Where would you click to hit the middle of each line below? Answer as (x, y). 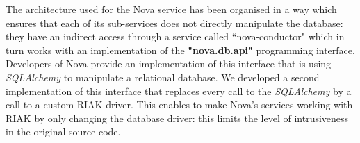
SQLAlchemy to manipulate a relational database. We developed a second (163, 77)
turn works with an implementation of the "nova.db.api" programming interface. (180, 50)
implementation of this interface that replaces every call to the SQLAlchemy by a (179, 91)
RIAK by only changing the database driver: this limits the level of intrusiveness (177, 118)
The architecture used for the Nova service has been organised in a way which (171, 9)
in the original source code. (63, 132)
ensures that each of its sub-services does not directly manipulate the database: (174, 23)
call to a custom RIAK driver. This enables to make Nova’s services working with (179, 104)
